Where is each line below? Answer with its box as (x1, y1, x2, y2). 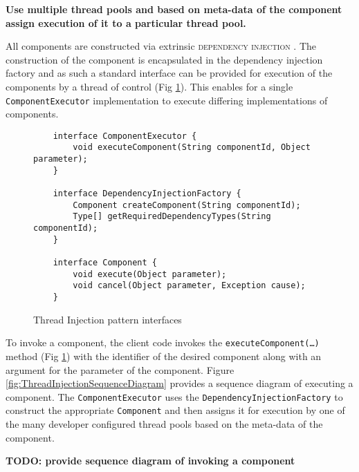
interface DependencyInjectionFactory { (53, 189, 241, 199)
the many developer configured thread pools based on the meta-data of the (6, 417, 323, 431)
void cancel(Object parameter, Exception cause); (73, 281, 306, 291)
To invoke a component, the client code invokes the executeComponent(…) (6, 335, 320, 350)
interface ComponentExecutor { (53, 131, 197, 141)
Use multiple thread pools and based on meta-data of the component (6, 2, 342, 16)
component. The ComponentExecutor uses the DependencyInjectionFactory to (6, 389, 343, 404)
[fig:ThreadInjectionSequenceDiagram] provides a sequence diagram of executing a (6, 376, 353, 390)
